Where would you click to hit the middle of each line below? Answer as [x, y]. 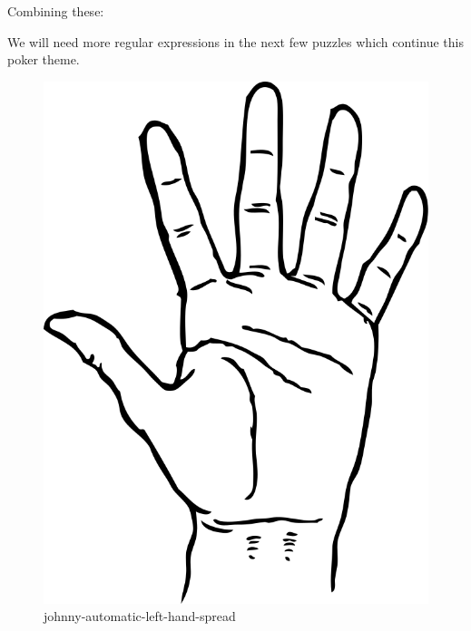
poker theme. [44, 59]
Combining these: [56, 11]
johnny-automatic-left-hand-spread [140, 616]
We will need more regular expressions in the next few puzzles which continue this [235, 41]
